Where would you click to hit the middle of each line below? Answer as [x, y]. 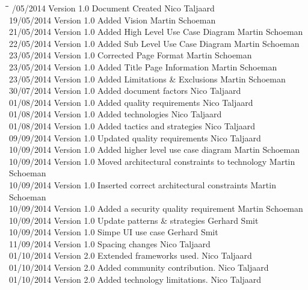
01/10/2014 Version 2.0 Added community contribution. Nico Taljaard [139, 267]
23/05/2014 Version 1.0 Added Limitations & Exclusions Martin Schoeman [147, 79]
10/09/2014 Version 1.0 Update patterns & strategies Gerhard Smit [134, 220]
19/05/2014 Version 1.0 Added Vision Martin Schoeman [112, 20]
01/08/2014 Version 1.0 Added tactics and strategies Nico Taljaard [132, 125]
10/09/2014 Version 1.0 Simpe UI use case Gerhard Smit [114, 232]
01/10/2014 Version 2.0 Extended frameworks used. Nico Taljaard [131, 255]
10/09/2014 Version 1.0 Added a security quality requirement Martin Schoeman [156, 208]
